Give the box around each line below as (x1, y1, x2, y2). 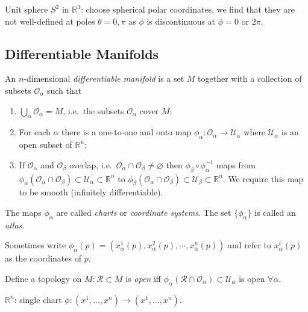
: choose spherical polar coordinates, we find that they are (80, 3, 295, 15)
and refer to (227, 239, 271, 251)
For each (19, 126, 51, 138)
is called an (254, 206, 296, 218)
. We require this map (222, 172, 304, 185)
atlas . (5, 218, 25, 231)
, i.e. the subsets (63, 104, 124, 117)
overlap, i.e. (69, 158, 112, 171)
